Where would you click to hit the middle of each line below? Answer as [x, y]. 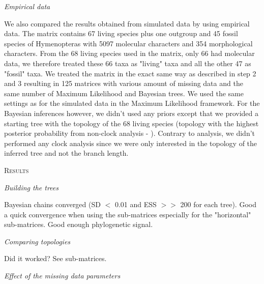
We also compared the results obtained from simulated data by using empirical [127, 23]
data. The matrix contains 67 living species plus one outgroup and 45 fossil [121, 33]
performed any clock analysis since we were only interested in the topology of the [131, 143]
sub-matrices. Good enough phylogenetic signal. [79, 224]
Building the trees [32, 187]
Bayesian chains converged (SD [52, 204]
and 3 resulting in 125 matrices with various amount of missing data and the [124, 83]
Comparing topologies [37, 241]
